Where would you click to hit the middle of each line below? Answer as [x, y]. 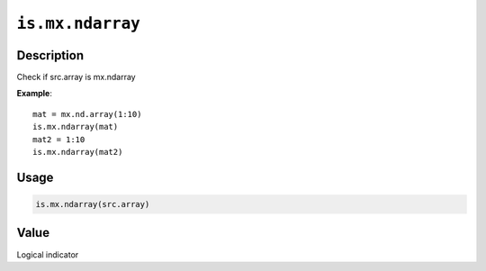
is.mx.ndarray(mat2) [78, 152]
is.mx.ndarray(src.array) [93, 204]
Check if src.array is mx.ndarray [76, 77]
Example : [35, 94]
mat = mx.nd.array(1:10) [87, 114]
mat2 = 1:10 [59, 139]
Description [50, 55]
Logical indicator [48, 254]
